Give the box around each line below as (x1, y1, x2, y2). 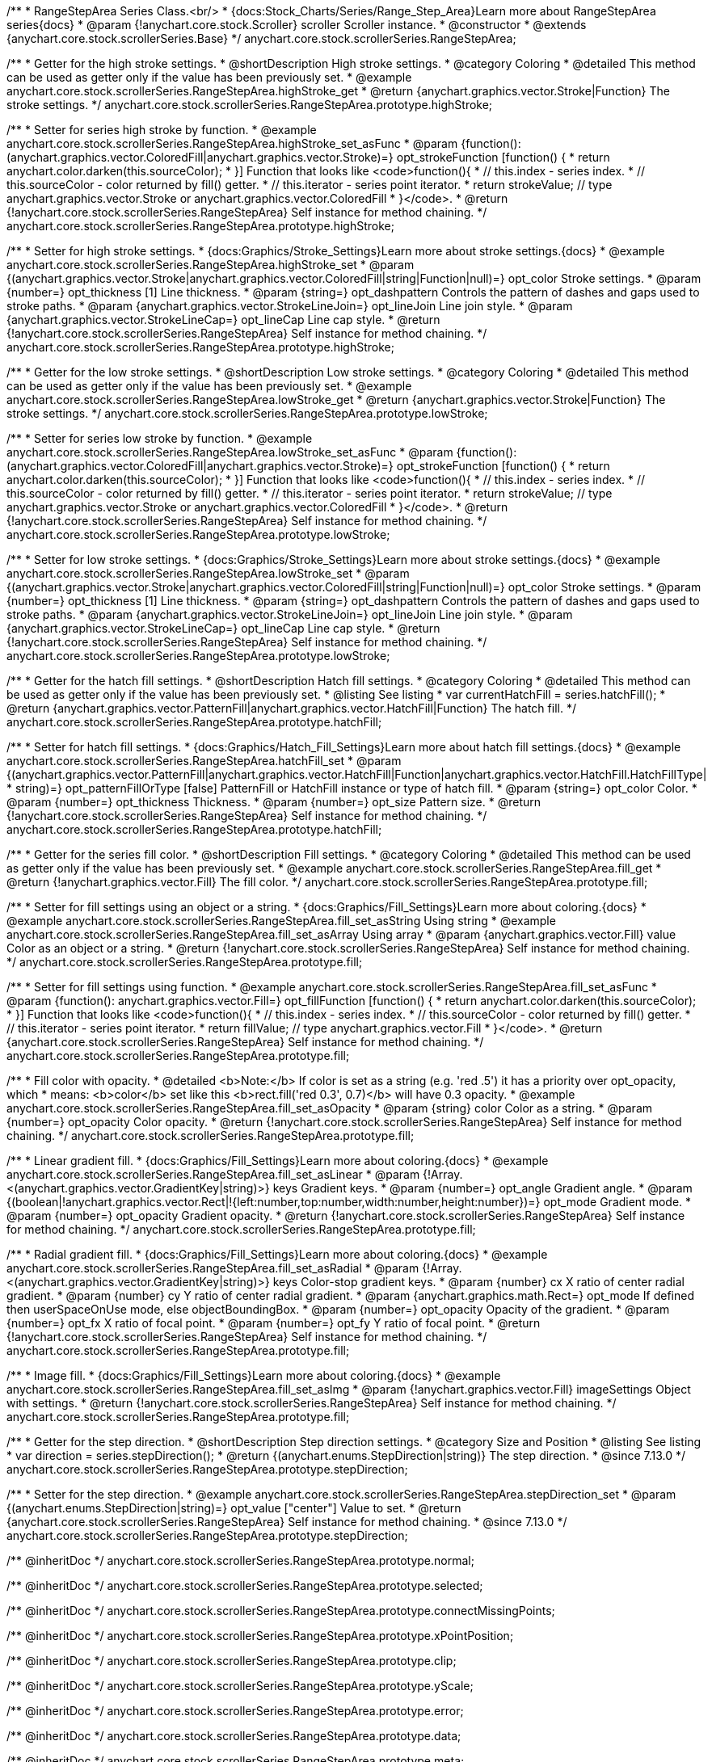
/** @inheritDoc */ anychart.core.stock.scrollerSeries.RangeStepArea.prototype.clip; (6, 1654, 457, 1667)
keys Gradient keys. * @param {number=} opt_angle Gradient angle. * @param (272, 1181, 693, 1195)
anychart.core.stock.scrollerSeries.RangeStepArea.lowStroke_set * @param (6, 566, 410, 580)
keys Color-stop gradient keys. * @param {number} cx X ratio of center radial (272, 1275, 685, 1289)
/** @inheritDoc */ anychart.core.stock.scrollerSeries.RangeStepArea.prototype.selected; (6, 1579, 483, 1592)
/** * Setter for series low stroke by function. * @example (6, 431, 313, 445)
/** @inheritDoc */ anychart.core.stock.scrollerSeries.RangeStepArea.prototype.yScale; (6, 1679, 474, 1693)
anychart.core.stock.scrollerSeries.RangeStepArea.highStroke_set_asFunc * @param (6, 137, 458, 150)
